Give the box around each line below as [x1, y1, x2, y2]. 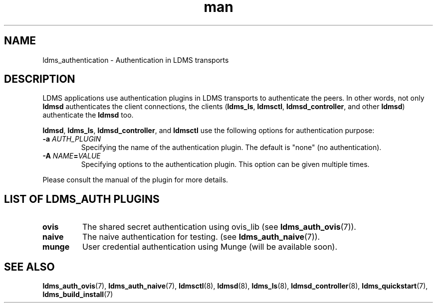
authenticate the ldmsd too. [42, 111, 134, 120]
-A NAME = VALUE [42, 152, 101, 160]
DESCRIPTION [4, 73, 75, 86]
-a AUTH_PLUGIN [42, 135, 101, 144]
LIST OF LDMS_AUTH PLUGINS [4, 192, 160, 205]
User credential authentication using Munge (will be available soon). [82, 242, 338, 252]
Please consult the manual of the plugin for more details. [42, 175, 228, 184]
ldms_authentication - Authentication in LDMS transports [42, 55, 229, 64]
